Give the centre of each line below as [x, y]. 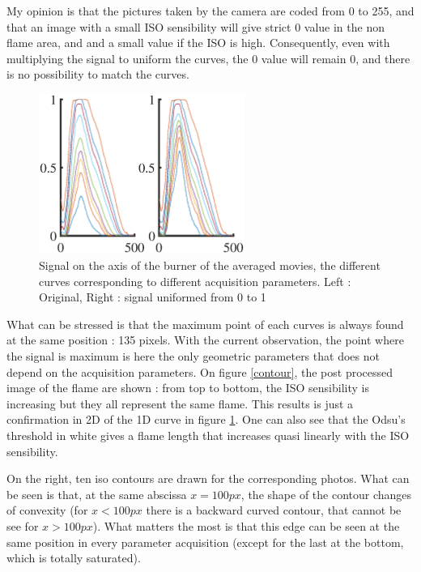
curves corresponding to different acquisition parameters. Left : [195, 281]
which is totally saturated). [74, 558]
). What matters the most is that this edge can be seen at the [246, 525]
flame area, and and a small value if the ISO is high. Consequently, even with [198, 43]
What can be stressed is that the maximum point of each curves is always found [205, 324]
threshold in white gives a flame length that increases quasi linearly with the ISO [208, 435]
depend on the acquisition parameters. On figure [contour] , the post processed [200, 371]
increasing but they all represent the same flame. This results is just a [180, 403]
